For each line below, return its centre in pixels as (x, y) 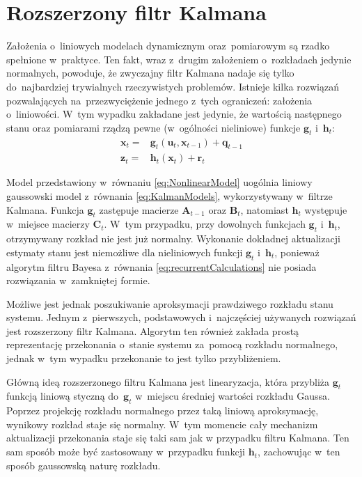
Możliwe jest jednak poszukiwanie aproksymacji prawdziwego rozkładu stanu (170, 303)
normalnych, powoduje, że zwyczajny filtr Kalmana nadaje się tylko (150, 73)
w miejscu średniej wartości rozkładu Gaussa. (233, 396)
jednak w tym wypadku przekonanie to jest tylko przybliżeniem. (144, 358)
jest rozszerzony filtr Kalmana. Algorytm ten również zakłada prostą (153, 330)
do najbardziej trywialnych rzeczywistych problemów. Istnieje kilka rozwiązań (173, 86)
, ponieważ (297, 252)
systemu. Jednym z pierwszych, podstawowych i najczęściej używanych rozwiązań (181, 317)
